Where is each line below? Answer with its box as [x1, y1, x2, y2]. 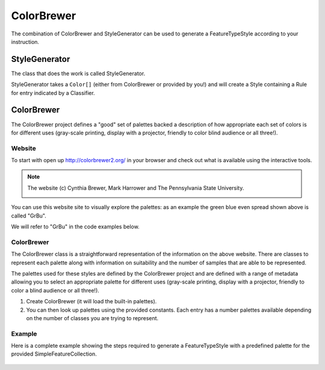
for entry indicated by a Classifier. [11, 89, 96, 96]
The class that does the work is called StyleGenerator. [11, 70, 146, 77]
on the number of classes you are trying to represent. [26, 314, 159, 321]
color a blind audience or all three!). [11, 287, 99, 294]
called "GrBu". [11, 212, 46, 219]
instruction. [11, 38, 39, 45]
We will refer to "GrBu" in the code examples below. [11, 223, 140, 231]
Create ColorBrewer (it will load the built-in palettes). [26, 298, 157, 305]
